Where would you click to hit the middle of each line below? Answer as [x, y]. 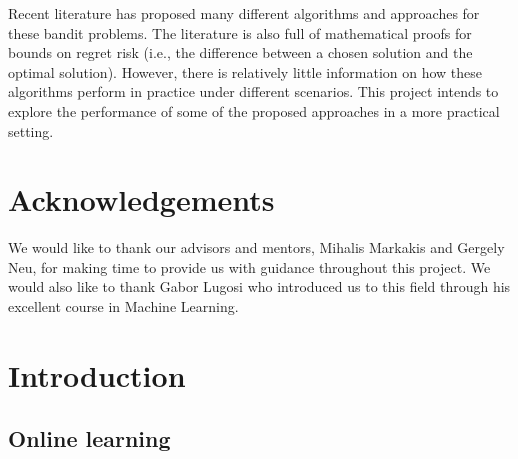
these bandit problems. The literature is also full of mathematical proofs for [240, 32]
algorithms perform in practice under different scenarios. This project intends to [253, 91]
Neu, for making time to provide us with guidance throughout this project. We [249, 266]
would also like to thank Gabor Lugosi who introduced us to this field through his [259, 286]
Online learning [89, 438]
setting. [31, 130]
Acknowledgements [141, 199]
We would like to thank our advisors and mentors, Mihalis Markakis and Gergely [256, 247]
